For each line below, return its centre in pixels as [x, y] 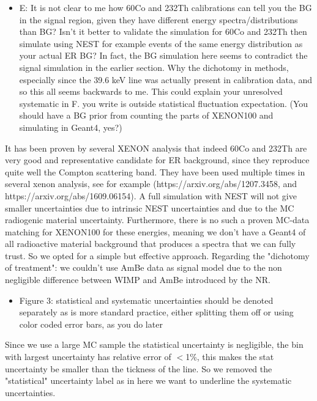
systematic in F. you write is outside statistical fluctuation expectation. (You [164, 103]
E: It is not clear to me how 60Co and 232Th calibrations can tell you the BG [166, 7]
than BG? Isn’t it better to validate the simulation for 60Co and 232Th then [163, 31]
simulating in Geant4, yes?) [71, 127]
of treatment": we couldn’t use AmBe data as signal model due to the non [144, 267]
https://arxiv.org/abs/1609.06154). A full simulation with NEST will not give [151, 195]
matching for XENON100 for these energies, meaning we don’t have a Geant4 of [155, 231]
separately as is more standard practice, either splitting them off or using [156, 312]
